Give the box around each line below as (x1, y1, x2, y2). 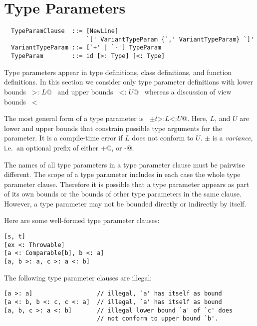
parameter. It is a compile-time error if (4, 132, 123, 143)
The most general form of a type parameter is (4, 113, 144, 123)
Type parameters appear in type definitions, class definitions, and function (4, 66, 232, 77)
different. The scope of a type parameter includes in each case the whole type (4, 169, 241, 179)
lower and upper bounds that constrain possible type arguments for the (4, 122, 222, 133)
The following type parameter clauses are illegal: (4, 272, 152, 282)
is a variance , (212, 132, 253, 143)
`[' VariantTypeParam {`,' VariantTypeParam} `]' (86, 35, 255, 43)
